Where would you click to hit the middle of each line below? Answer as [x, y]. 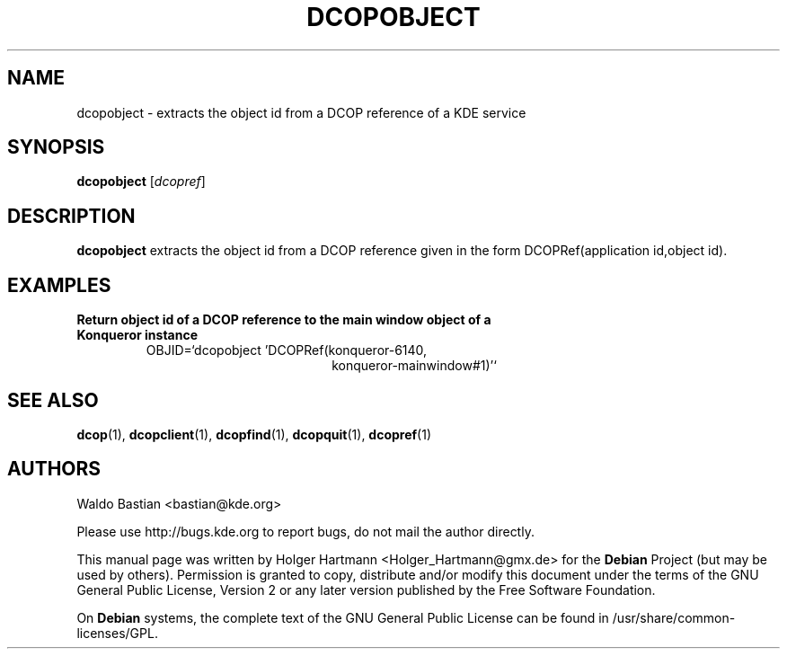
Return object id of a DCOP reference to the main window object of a [284, 320]
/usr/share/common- [674, 617]
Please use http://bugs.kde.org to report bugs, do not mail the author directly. [305, 531]
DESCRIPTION [71, 216]
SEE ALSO [53, 400]
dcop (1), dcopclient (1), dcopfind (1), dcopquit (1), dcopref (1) [254, 434]
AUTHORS [54, 469]
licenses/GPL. [117, 633]
